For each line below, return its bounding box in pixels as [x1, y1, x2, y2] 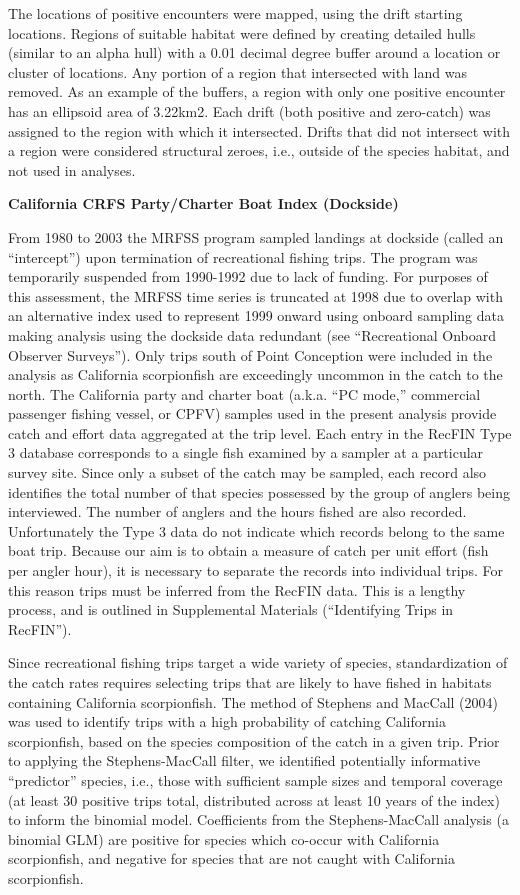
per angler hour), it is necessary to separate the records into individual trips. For [8, 560, 503, 581]
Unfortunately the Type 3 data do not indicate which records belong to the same [8, 520, 505, 541]
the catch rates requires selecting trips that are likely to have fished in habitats [8, 672, 492, 692]
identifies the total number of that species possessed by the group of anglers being [8, 481, 510, 502]
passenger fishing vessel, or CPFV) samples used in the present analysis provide [8, 403, 497, 424]
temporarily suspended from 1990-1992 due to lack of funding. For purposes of [8, 266, 488, 287]
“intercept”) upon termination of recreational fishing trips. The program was [8, 246, 478, 267]
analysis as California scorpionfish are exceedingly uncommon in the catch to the [8, 364, 503, 385]
